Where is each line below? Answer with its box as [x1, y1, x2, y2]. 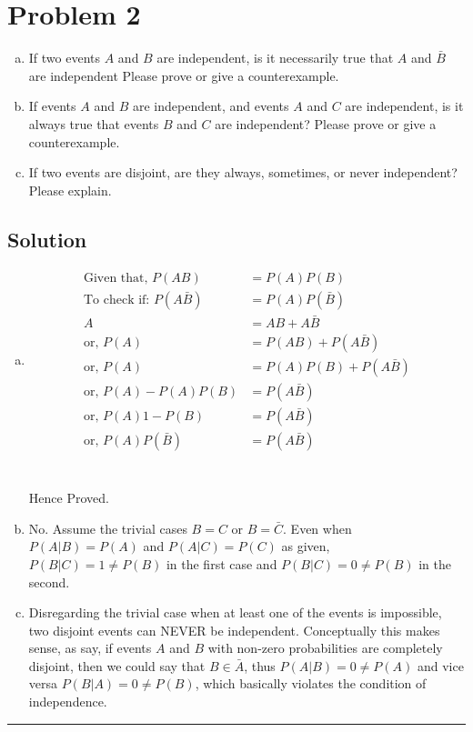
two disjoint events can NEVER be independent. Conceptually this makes [28, 620, 440, 639]
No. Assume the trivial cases [28, 518, 187, 537]
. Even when [283, 518, 352, 537]
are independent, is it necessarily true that [156, 48, 394, 67]
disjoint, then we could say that [28, 656, 206, 675]
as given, [281, 536, 330, 556]
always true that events [28, 114, 159, 133]
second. [28, 572, 70, 591]
